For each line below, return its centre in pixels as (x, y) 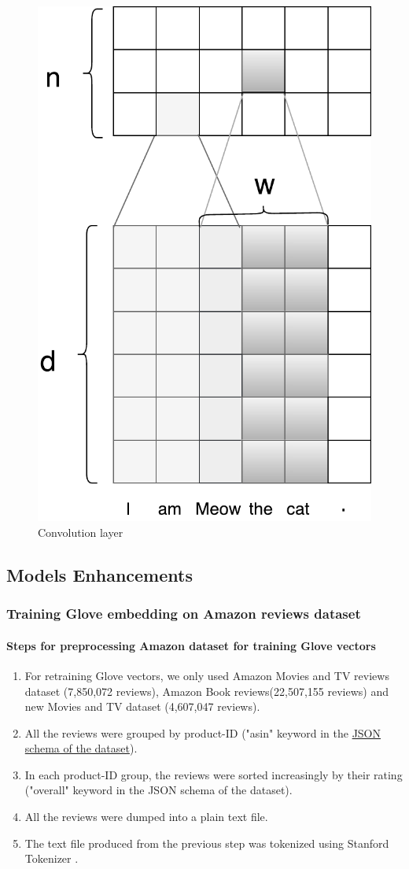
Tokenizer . (52, 858)
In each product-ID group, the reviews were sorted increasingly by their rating (214, 774)
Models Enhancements (99, 574)
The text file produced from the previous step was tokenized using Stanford (207, 843)
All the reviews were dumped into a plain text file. (146, 817)
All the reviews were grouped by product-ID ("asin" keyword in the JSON (203, 732)
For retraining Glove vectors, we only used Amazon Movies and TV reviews (207, 675)
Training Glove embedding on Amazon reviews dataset (184, 614)
